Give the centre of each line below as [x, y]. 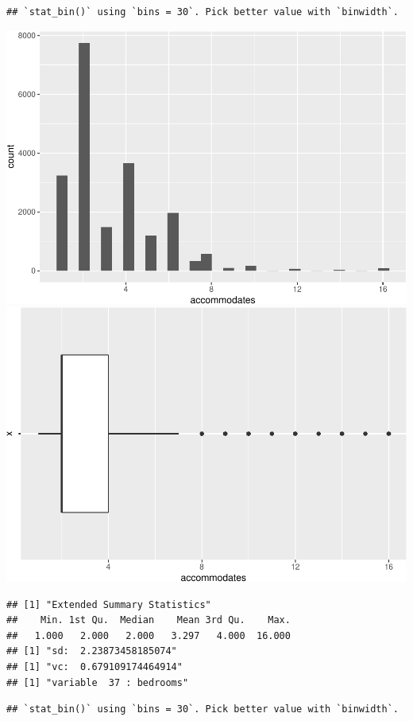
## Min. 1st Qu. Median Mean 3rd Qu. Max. [149, 620]
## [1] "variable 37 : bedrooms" [98, 682]
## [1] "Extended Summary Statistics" [109, 604]
